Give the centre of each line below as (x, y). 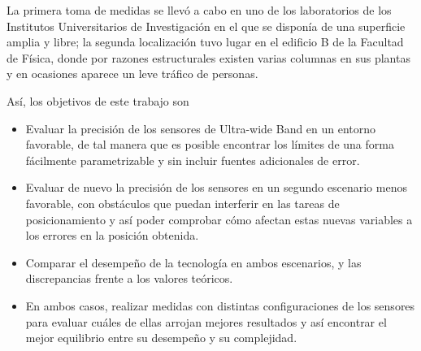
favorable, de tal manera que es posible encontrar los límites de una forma (210, 144)
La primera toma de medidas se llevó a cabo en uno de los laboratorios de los (199, 10)
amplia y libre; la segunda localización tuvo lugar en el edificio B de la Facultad (205, 42)
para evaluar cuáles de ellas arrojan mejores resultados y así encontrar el (206, 321)
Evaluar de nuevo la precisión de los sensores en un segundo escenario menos (216, 187)
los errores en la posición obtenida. (112, 235)
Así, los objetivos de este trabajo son (98, 100)
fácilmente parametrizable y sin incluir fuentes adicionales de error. (193, 160)
